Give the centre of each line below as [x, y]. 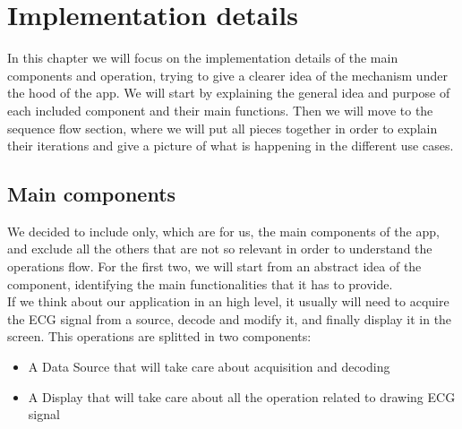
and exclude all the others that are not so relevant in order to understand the [220, 249]
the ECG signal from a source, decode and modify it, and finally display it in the [230, 318]
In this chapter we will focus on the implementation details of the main [203, 58]
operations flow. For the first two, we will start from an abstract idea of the [214, 266]
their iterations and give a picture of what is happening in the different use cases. [231, 146]
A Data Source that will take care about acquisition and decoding [209, 367]
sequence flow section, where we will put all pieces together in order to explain [222, 128]
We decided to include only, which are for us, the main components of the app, [223, 231]
